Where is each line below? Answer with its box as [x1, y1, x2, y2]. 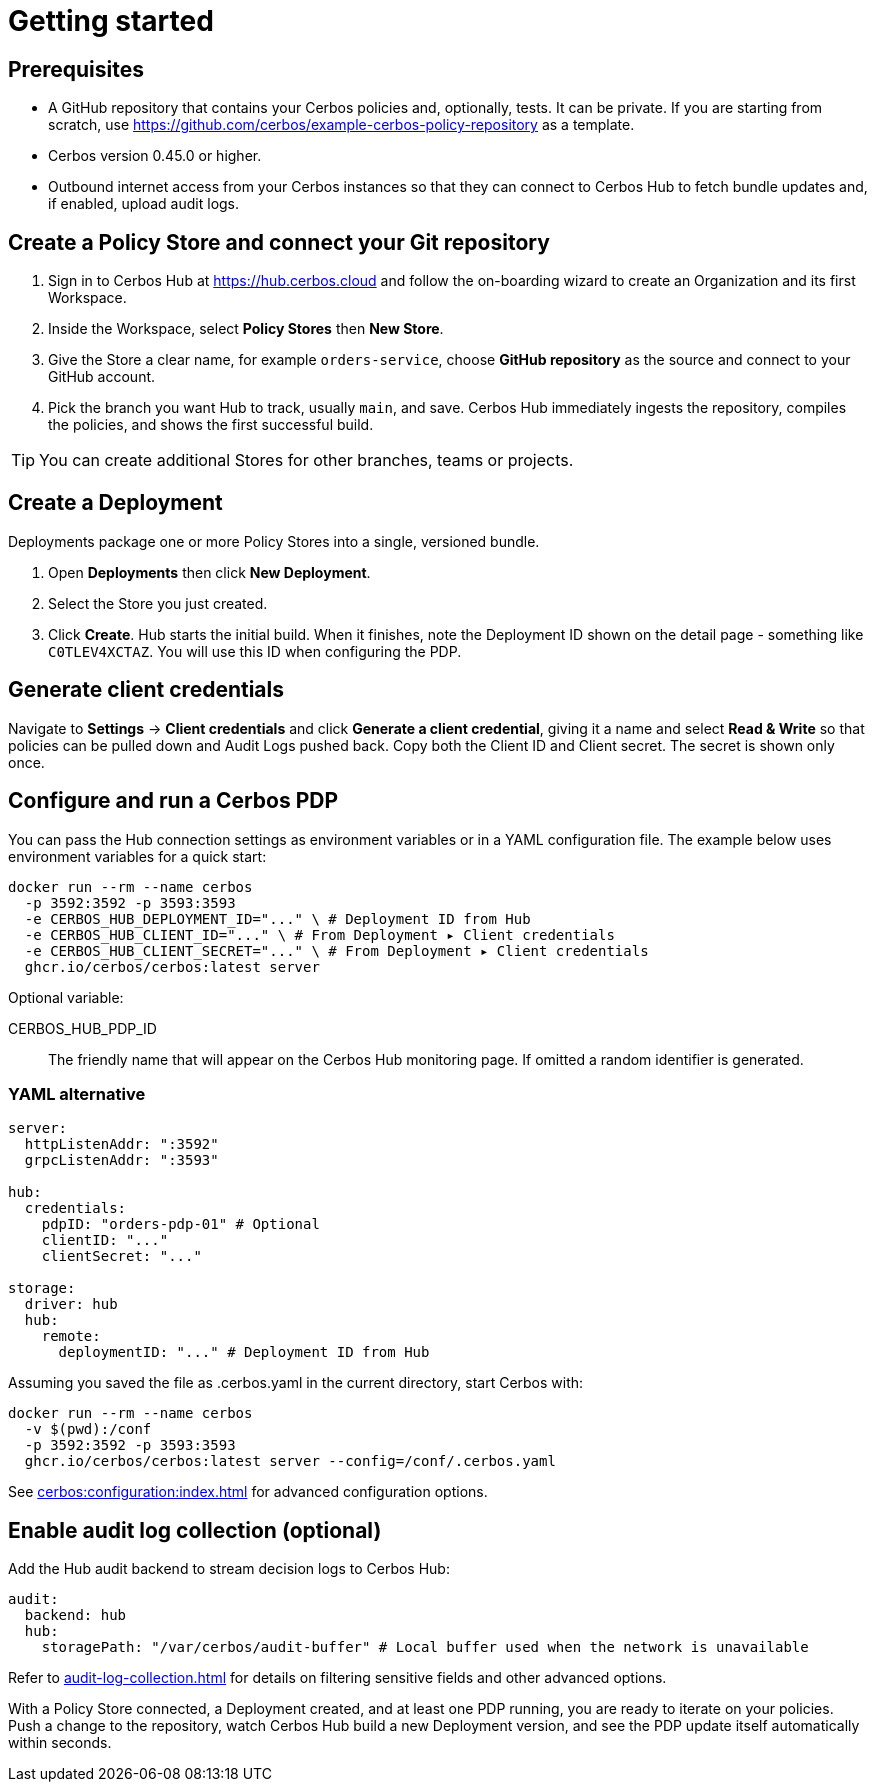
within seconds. [8, 1734, 112, 1752]
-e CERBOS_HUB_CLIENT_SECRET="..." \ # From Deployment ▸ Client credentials [24, 942, 649, 959]
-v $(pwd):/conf [24, 1421, 152, 1438]
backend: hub [24, 1607, 127, 1624]
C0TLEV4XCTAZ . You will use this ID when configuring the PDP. [48, 642, 462, 660]
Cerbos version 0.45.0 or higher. [48, 147, 262, 165]
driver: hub [24, 1296, 118, 1313]
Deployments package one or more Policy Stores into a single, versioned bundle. [8, 532, 540, 550]
